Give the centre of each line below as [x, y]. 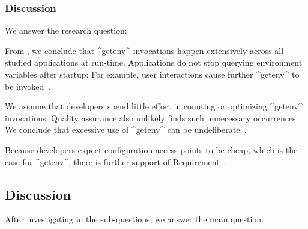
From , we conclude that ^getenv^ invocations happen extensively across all [144, 50]
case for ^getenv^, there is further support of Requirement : [116, 161]
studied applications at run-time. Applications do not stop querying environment [154, 62]
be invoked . [28, 86]
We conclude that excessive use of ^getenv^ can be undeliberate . [126, 130]
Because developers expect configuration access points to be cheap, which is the [151, 149]
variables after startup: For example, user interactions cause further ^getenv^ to [152, 74]
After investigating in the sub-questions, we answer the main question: [134, 219]
